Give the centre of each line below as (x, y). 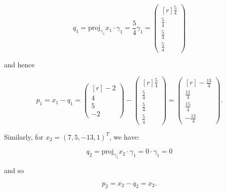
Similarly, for (24, 136)
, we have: (124, 136)
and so (14, 170)
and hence (19, 64)
